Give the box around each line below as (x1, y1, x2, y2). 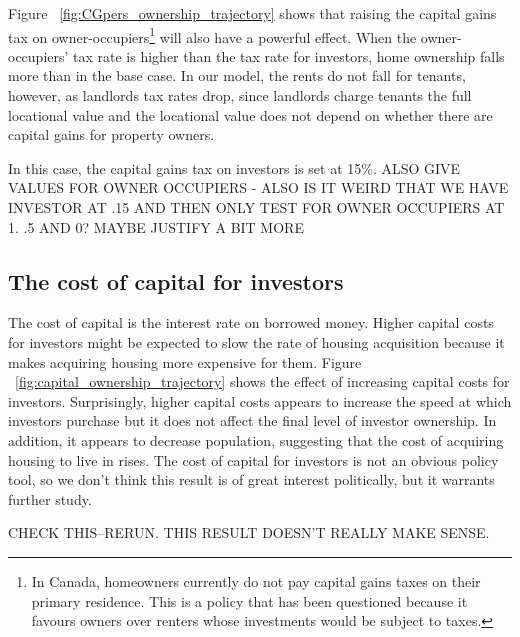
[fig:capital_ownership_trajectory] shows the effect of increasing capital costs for (15, 371, 510, 392)
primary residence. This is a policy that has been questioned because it (31, 590, 468, 611)
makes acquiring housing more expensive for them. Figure (8, 351, 362, 372)
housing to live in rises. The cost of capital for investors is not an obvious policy (8, 449, 499, 470)
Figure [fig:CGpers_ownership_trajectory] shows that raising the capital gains (8, 3, 497, 23)
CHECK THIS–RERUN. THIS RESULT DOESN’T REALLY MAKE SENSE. (8, 522, 490, 543)
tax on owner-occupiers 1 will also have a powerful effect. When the (8, 23, 417, 47)
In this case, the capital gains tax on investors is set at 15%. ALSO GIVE (8, 157, 461, 178)
